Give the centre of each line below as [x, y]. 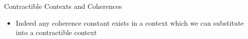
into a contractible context [56, 32]
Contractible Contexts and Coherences [63, 6]
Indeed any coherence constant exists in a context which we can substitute [130, 22]
